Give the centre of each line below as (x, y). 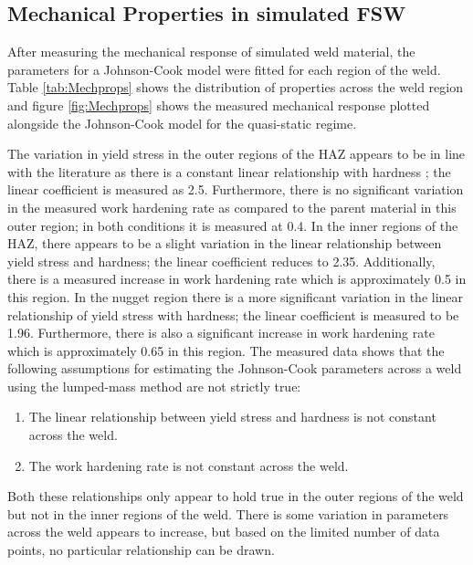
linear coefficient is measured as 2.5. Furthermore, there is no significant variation (236, 189)
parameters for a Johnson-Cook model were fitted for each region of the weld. (224, 69)
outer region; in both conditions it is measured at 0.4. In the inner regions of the (233, 225)
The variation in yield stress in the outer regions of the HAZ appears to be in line (236, 154)
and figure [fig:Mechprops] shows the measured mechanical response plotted (219, 105)
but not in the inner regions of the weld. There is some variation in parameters (228, 513)
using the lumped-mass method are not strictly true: (154, 386)
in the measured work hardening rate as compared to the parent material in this (232, 207)
